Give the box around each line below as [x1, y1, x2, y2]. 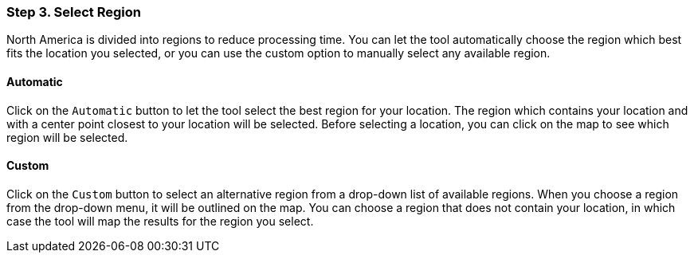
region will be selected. [6, 130, 128, 144]
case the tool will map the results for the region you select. [6, 214, 314, 228]
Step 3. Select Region [6, 4, 141, 20]
